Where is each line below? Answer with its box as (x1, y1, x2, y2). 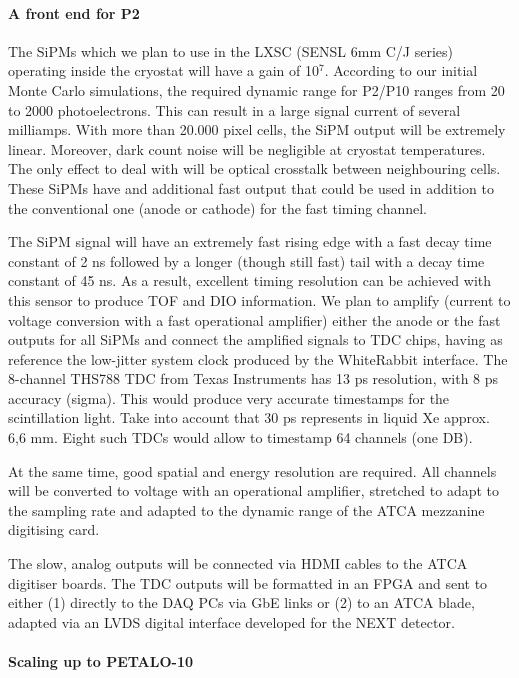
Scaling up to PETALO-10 (8, 651, 193, 672)
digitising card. (8, 519, 100, 540)
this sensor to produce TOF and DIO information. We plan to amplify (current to (8, 289, 511, 310)
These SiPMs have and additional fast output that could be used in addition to (8, 177, 494, 198)
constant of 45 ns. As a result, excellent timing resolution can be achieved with (8, 270, 492, 291)
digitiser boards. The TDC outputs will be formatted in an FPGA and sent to (8, 572, 488, 593)
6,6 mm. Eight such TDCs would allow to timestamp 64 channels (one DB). (8, 427, 473, 448)
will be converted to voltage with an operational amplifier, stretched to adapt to (8, 480, 500, 501)
